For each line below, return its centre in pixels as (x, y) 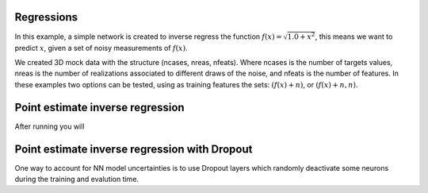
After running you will (50, 126)
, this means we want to (354, 37)
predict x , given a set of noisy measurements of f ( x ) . (101, 48)
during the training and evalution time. (76, 179)
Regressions (46, 17)
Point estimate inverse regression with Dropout (134, 149)
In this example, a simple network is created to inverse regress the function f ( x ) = (148, 37)
